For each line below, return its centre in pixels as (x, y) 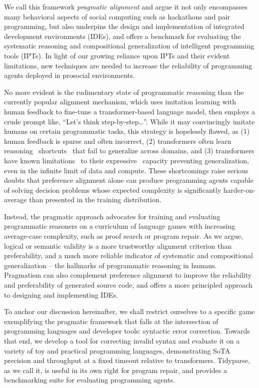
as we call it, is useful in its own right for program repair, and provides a (115, 370)
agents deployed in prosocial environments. (69, 75)
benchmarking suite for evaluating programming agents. (89, 380)
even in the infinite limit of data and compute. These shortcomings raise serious (126, 170)
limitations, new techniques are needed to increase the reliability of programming (128, 65)
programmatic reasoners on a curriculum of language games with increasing (120, 226)
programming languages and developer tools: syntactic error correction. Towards (127, 331)
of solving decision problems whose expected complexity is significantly (113, 190)
